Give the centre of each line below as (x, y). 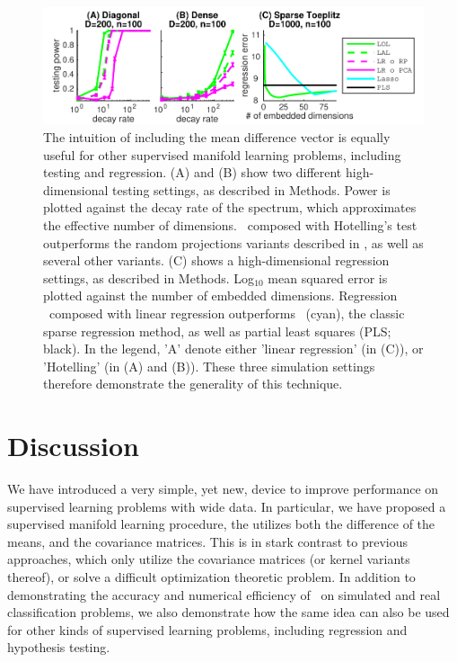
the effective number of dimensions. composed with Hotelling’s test (230, 225)
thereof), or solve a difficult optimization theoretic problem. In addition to (211, 577)
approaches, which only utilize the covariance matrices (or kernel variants (209, 559)
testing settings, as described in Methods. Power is (251, 189)
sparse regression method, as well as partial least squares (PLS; (217, 331)
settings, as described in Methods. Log (149, 277)
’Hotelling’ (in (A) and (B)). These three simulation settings (209, 366)
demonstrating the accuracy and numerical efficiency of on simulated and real (224, 594)
